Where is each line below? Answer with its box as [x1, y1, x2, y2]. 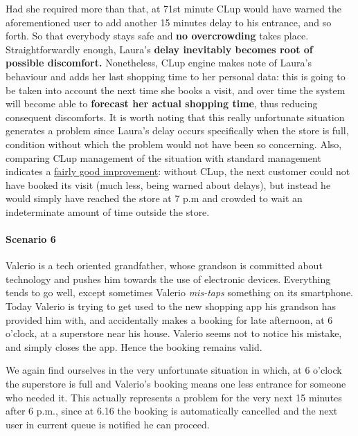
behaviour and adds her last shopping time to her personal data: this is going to [6, 69, 346, 83]
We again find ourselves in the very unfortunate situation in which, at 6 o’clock [6, 363, 342, 377]
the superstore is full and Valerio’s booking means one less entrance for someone [6, 376, 346, 391]
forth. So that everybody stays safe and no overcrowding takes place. [6, 28, 309, 43]
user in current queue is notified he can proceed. [6, 417, 210, 431]
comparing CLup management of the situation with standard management [6, 150, 321, 165]
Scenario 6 [6, 232, 56, 246]
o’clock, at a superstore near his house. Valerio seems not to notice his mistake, [6, 326, 342, 340]
